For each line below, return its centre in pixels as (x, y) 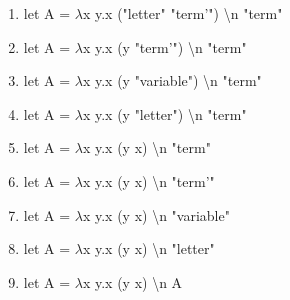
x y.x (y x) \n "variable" (156, 214)
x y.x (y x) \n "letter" (148, 248)
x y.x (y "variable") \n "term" (172, 80)
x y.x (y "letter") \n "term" (164, 113)
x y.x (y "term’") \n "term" (164, 46)
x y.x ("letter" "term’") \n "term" (182, 13)
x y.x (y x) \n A (132, 281)
